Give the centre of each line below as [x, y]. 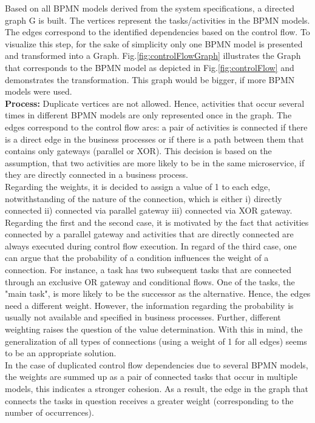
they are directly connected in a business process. [97, 174]
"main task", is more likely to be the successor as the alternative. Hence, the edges [158, 293]
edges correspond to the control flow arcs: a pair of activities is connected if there [156, 127]
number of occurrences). [49, 412]
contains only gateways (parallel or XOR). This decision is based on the [138, 151]
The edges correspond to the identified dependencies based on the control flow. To [157, 32]
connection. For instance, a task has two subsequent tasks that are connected [148, 270]
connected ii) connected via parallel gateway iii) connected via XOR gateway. [149, 210]
